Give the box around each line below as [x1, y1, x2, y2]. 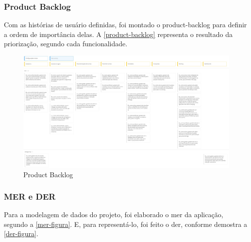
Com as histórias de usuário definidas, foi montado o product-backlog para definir [4, 19, 247, 30]
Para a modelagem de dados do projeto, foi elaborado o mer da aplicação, [4, 209, 223, 220]
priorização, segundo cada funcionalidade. [4, 38, 128, 49]
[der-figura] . [4, 228, 38, 239]
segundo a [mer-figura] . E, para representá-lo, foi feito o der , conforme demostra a [4, 219, 247, 229]
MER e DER [4, 190, 56, 202]
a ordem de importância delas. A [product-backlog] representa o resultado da [4, 29, 233, 39]
